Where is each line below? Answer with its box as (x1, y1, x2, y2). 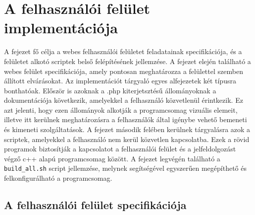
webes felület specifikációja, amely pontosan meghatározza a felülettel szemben (4, 66, 243, 76)
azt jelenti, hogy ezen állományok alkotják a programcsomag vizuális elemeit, (4, 104, 238, 115)
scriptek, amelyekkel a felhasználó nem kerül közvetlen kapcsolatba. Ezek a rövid (4, 134, 250, 144)
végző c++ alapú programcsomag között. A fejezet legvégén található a (4, 153, 220, 163)
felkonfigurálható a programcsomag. (4, 173, 112, 183)
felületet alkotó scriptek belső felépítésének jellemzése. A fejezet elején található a (4, 56, 251, 66)
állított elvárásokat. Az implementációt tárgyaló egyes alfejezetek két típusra (4, 75, 236, 86)
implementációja (4, 17, 118, 38)
